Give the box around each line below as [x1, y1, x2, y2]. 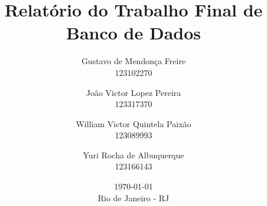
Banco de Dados [66, 21, 201, 45]
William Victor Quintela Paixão [76, 117, 191, 129]
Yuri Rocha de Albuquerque [83, 148, 184, 161]
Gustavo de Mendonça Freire [81, 55, 186, 67]
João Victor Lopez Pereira [86, 86, 181, 98]
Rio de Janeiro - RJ [97, 191, 170, 204]
